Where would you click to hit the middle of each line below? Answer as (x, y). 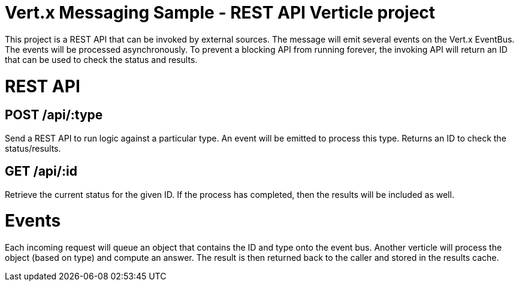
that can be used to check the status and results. (101, 59)
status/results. (33, 148)
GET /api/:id (41, 171)
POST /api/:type (54, 115)
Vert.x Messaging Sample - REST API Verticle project (220, 13)
